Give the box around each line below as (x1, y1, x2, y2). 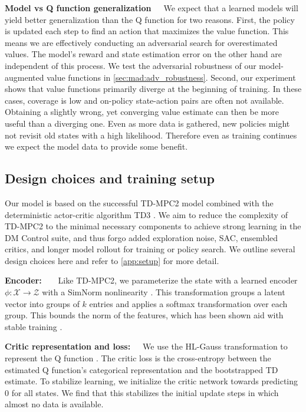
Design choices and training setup (5, 169, 215, 187)
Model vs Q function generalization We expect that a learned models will (5, 2, 298, 14)
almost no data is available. (5, 398, 104, 410)
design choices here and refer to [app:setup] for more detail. (5, 254, 219, 266)
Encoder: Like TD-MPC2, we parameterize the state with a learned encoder (5, 274, 298, 286)
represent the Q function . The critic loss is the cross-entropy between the (5, 352, 271, 364)
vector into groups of (5, 297, 80, 309)
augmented (5, 71, 44, 83)
